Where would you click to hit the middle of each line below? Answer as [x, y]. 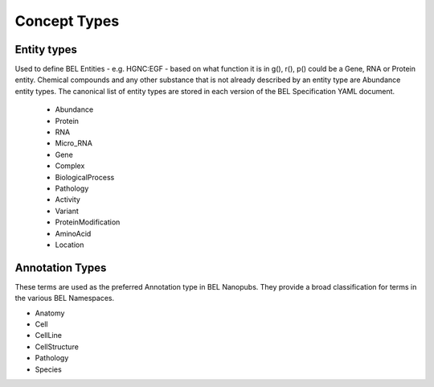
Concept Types [67, 21]
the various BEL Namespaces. [65, 298]
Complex [70, 166]
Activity [68, 200]
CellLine [48, 336]
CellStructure [57, 347]
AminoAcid [73, 233]
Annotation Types [61, 268]
